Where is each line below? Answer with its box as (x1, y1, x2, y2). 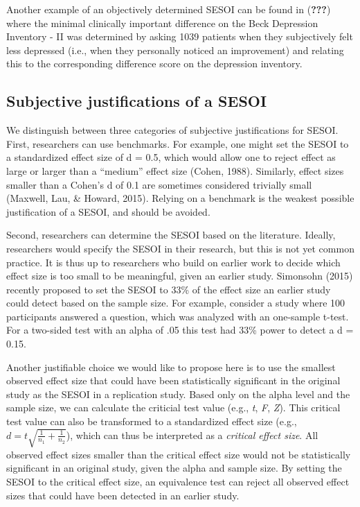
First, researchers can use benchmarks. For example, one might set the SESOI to (6, 136, 349, 151)
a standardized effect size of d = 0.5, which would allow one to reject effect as (6, 150, 336, 164)
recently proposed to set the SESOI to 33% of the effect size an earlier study (6, 282, 331, 296)
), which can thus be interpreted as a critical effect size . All (66, 427, 318, 442)
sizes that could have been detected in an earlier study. (6, 488, 240, 502)
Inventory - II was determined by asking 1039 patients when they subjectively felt (6, 29, 353, 44)
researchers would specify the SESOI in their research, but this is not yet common (6, 241, 354, 255)
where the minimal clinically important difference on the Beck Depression (6, 15, 318, 30)
